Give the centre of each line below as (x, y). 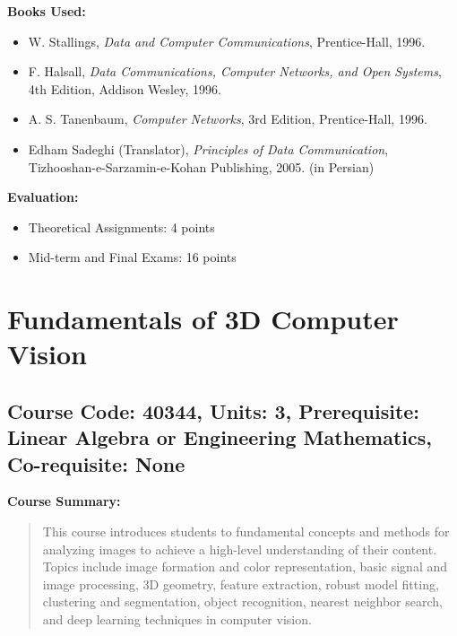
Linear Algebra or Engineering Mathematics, (220, 437)
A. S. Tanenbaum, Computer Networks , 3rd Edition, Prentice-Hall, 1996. (228, 119)
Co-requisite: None (96, 463)
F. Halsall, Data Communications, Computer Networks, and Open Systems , (235, 71)
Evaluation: (43, 197)
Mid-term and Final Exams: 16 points (132, 257)
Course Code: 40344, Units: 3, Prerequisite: (214, 410)
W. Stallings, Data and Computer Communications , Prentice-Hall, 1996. (227, 41)
